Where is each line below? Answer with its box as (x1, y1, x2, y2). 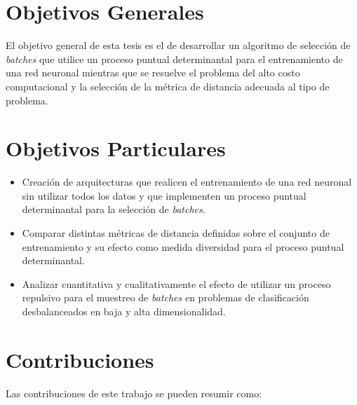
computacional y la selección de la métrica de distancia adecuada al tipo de (6, 78, 330, 93)
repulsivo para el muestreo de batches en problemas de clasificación (22, 290, 309, 305)
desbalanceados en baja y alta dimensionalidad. (22, 303, 226, 318)
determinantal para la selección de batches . (22, 202, 206, 217)
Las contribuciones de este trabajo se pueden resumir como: (6, 385, 262, 400)
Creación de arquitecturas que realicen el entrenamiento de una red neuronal (22, 174, 352, 189)
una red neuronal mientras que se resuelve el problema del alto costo (6, 65, 300, 80)
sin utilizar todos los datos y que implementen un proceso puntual (22, 188, 307, 202)
